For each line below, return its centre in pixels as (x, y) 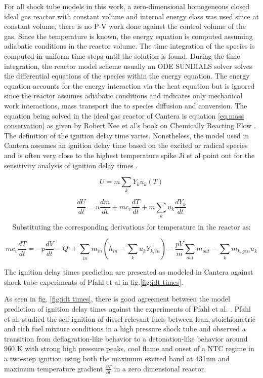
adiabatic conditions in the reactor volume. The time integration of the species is (129, 46)
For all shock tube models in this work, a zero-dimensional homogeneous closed (127, 6)
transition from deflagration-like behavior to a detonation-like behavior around (126, 338)
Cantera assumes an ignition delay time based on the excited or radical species (126, 145)
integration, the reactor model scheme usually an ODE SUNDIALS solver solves (128, 66)
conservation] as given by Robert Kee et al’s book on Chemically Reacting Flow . (130, 125)
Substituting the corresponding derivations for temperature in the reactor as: (131, 228)
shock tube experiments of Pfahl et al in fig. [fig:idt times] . (94, 281)
